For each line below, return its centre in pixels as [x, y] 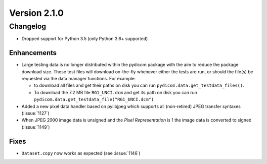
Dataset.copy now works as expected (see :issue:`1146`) [81, 153]
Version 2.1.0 [36, 13]
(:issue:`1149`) [36, 127]
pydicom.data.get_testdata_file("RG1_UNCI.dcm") [94, 100]
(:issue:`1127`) [35, 113]
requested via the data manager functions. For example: [79, 79]
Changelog [28, 26]
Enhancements [33, 53]
